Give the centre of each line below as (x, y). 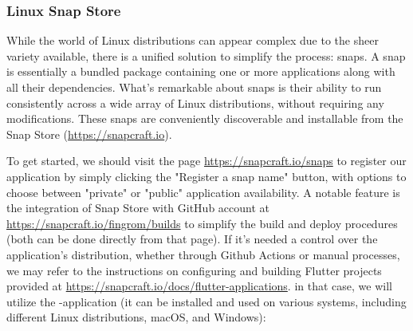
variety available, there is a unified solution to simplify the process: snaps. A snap (206, 55)
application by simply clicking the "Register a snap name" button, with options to (206, 176)
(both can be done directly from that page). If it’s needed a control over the (192, 239)
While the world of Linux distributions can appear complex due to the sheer (193, 40)
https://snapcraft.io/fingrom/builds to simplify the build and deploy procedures (202, 223)
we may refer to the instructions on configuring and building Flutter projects (194, 270)
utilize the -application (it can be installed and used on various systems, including (206, 301)
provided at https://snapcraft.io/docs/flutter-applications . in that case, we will (199, 286)
